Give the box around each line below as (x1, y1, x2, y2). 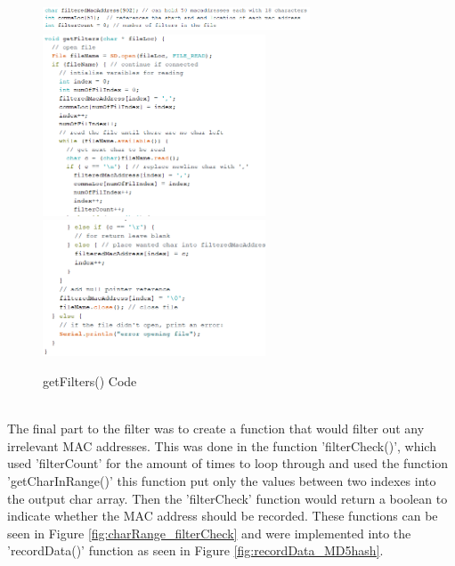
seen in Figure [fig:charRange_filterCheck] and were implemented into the (7, 523, 411, 542)
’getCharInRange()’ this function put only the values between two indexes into (7, 472, 436, 490)
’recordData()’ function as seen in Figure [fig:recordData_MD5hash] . (7, 541, 384, 560)
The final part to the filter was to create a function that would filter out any (7, 419, 425, 438)
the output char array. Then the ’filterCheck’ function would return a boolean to (7, 489, 448, 507)
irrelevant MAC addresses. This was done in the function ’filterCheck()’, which (7, 436, 436, 455)
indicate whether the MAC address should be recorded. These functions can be (7, 506, 438, 525)
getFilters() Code (43, 372, 137, 391)
